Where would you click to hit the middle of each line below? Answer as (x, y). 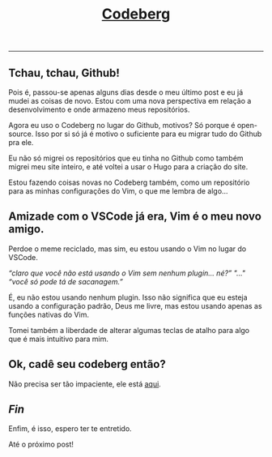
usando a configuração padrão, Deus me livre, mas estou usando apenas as (135, 305)
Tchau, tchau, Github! (64, 73)
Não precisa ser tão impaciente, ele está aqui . (85, 384)
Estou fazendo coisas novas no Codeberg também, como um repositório (129, 182)
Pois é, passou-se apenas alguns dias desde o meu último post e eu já (126, 92)
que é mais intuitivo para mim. (59, 339)
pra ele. (21, 142)
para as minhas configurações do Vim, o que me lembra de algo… (118, 191)
